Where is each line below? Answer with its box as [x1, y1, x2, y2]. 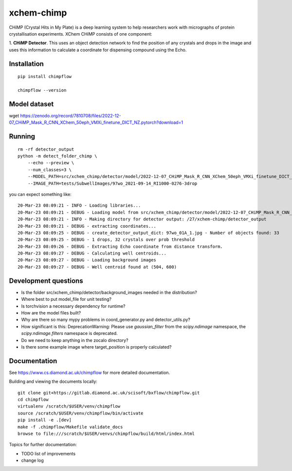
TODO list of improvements [21, 451, 75, 456]
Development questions [9, 276, 83, 285]
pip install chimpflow [18, 74, 72, 79]
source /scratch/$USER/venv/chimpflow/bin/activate [18, 410, 144, 416]
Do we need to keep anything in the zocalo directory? [21, 337, 128, 343]
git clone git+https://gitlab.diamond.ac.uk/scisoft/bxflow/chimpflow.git [18, 390, 200, 395]
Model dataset [9, 100, 54, 108]
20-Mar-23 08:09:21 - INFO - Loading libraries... [18, 203, 141, 208]
